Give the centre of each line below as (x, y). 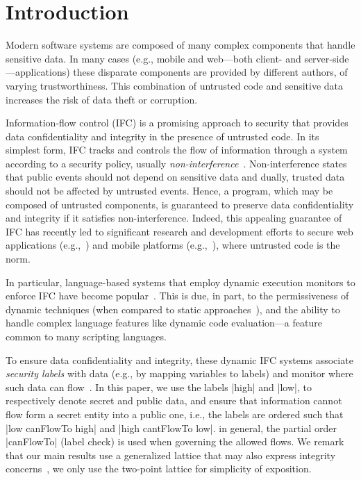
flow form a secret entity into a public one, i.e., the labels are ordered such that (175, 414)
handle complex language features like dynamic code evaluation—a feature (164, 323)
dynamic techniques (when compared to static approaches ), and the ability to (173, 309)
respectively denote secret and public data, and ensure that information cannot (174, 400)
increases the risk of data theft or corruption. (102, 99)
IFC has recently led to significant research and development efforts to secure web (179, 231)
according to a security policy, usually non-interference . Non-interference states (176, 163)
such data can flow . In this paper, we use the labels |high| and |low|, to (159, 387)
